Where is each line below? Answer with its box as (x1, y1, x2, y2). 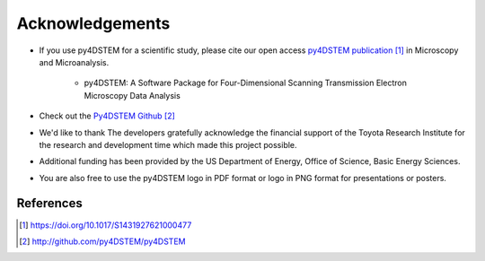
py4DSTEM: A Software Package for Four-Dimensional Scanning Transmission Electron (84, 77, 408, 89)
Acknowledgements (16, 13, 171, 33)
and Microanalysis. (39, 57, 110, 67)
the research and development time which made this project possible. (39, 139, 297, 150)
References (16, 196, 83, 211)
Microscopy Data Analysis (84, 90, 181, 100)
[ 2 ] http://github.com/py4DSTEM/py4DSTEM (19, 236, 186, 247)
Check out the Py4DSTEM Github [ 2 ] (39, 110, 175, 121)
